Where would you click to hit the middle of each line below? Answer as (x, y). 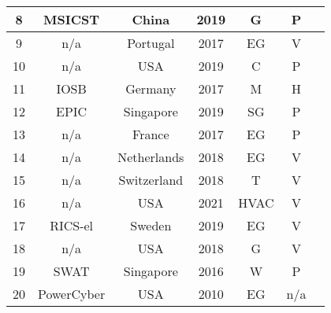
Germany (151, 88)
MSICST (72, 19)
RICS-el (72, 225)
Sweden (151, 225)
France (151, 134)
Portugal (151, 43)
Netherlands (151, 157)
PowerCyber (72, 294)
